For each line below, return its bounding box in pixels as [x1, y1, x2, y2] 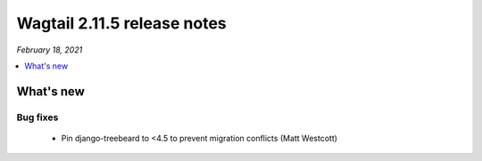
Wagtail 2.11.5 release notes [16, 13, 227, 33]
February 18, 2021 [16, 44, 83, 55]
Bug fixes [16, 111, 59, 124]
